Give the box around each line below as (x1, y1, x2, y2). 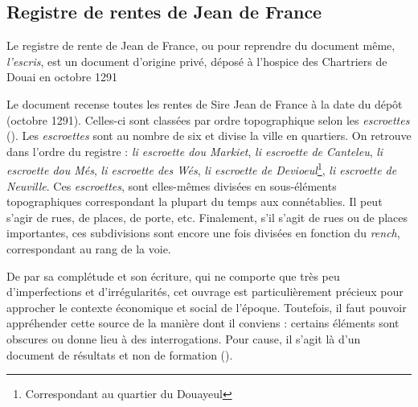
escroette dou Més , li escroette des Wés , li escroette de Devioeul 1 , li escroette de (6, 159, 397, 179)
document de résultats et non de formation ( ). (6, 346, 233, 363)
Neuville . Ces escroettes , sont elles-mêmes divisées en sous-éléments (6, 177, 337, 194)
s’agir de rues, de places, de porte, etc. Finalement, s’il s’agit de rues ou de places (6, 208, 408, 225)
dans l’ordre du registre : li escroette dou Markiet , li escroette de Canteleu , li (6, 142, 383, 159)
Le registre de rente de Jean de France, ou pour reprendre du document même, (6, 37, 395, 54)
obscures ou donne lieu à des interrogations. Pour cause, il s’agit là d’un (6, 330, 361, 347)
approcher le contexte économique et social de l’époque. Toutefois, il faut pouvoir (6, 298, 407, 315)
